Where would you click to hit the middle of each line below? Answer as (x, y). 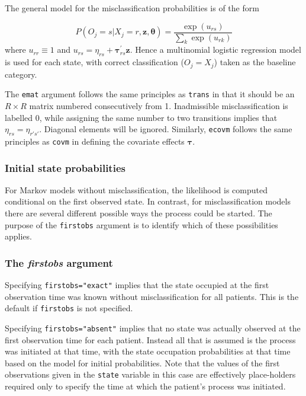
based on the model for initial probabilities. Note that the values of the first (142, 363)
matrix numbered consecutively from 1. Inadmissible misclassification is (159, 105)
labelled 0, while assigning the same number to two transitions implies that (141, 117)
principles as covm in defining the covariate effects (95, 141)
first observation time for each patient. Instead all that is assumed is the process (150, 339)
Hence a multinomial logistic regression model (218, 49)
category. (21, 74)
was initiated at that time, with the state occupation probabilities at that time (148, 351)
